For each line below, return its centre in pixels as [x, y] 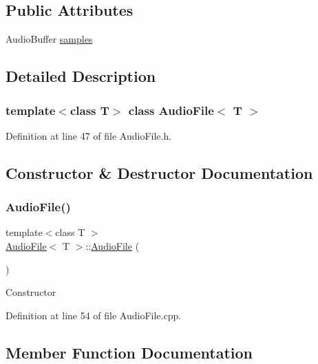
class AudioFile [171, 110]
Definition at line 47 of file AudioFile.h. [89, 135]
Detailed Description [81, 76]
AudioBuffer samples [49, 39]
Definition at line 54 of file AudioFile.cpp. [94, 315]
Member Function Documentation [129, 352]
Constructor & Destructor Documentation [159, 172]
